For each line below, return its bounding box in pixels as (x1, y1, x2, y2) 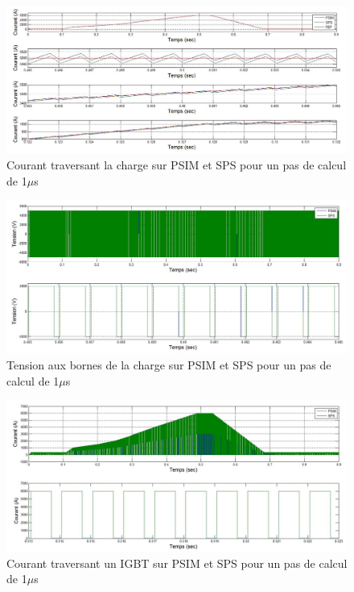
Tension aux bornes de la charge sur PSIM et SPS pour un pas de (6, 356, 331, 373)
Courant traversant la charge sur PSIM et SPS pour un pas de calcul (6, 156, 347, 173)
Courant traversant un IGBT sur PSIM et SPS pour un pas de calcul (6, 554, 348, 571)
